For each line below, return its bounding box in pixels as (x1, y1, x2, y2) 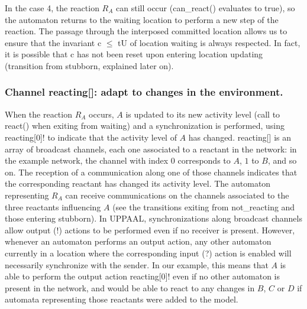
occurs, (89, 108, 114, 120)
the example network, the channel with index (5, 154, 169, 167)
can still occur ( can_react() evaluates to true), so (116, 2, 295, 14)
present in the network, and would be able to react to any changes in (5, 281, 255, 294)
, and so (267, 154, 297, 167)
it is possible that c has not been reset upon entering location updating (5, 48, 263, 60)
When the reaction (5, 108, 72, 120)
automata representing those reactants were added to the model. (5, 293, 238, 305)
